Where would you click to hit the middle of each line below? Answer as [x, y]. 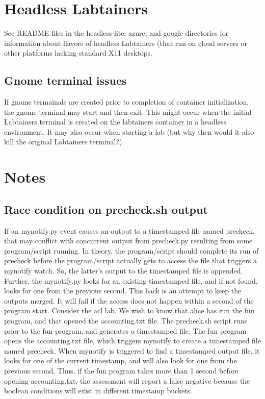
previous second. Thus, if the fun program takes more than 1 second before [121, 370]
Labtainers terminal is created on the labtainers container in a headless [115, 122]
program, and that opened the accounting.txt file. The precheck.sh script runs [126, 320]
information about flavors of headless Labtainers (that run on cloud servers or [126, 43]
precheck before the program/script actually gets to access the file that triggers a [131, 260]
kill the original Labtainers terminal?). [64, 142]
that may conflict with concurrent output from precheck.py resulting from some [128, 241]
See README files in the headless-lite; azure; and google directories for [116, 33]
